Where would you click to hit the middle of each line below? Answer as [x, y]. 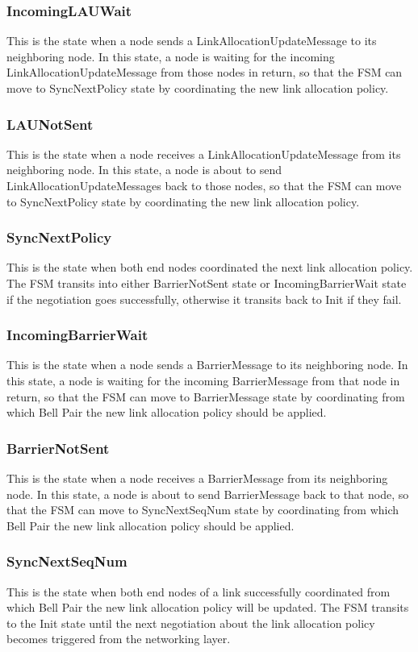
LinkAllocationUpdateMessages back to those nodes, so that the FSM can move [204, 185]
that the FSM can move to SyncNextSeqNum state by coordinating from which [203, 510]
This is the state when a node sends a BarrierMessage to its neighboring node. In [207, 365]
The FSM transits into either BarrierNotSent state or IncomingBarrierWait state [207, 283]
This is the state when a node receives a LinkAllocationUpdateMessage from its [204, 154]
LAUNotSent [50, 124]
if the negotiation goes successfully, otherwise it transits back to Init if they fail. [204, 299]
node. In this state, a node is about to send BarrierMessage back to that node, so [208, 494]
